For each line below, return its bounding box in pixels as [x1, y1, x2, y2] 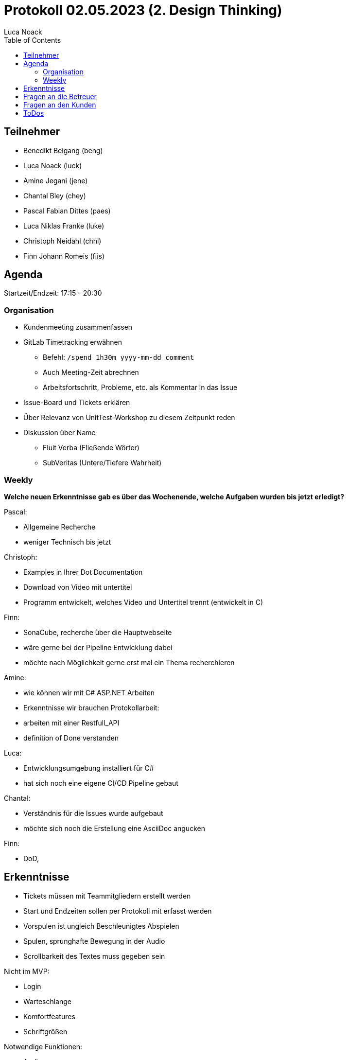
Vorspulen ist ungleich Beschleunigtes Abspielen [23, 921, 179, 930]
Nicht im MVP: [4, 967, 50, 975]
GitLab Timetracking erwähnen [23, 338, 122, 347]
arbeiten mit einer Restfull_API [23, 718, 120, 727]
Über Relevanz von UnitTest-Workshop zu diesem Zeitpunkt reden [23, 413, 235, 422]
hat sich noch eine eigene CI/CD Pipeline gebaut [23, 778, 178, 787]
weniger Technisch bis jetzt [23, 537, 111, 546]
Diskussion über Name [23, 428, 96, 437]
